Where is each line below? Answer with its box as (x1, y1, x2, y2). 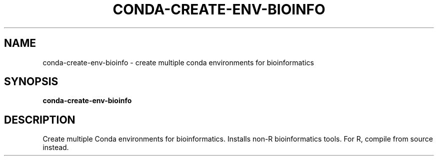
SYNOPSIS (4, 75, 58, 88)
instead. (42, 143, 69, 152)
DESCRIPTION (4, 113, 75, 126)
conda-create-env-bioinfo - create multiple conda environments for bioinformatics (42, 58, 314, 67)
